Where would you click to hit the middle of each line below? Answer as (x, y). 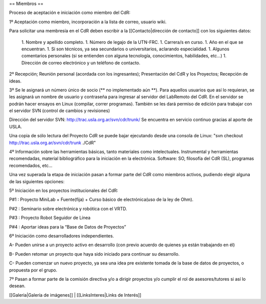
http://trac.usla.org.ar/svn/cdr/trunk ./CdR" (52, 143)
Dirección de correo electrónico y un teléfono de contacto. (81, 63)
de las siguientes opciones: (37, 181)
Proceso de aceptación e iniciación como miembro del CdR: (70, 13)
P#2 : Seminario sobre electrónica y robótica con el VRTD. (68, 209)
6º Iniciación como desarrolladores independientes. (62, 236)
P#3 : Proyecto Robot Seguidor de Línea (50, 218)
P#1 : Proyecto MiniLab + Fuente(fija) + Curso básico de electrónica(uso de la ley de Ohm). (101, 199)
